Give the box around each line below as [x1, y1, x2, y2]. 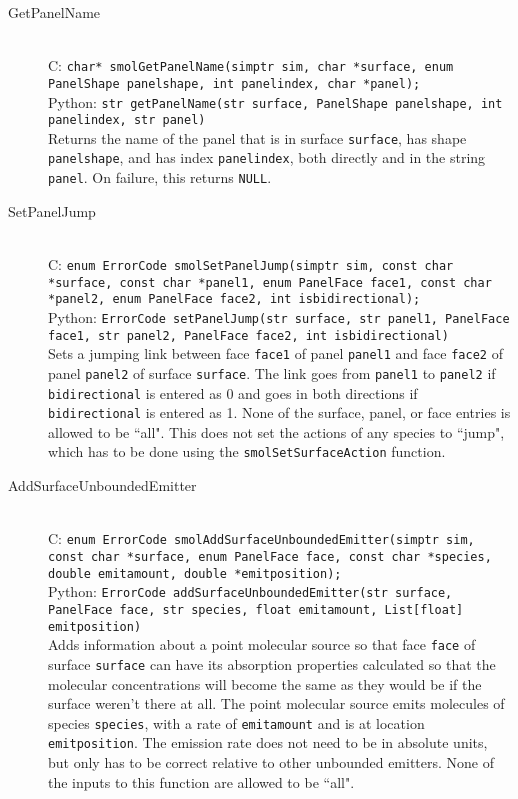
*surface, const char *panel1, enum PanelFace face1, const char [48, 275, 492, 290]
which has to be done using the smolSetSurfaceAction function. [48, 441, 446, 462]
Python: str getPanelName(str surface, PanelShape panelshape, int [48, 91, 503, 112]
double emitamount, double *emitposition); [48, 566, 342, 581]
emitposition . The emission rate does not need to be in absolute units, [48, 732, 488, 753]
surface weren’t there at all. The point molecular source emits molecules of [48, 693, 505, 714]
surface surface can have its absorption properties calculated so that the [48, 653, 496, 674]
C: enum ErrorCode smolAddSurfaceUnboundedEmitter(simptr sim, [48, 528, 475, 549]
